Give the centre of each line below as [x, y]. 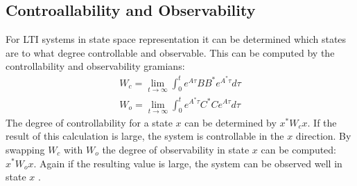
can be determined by [230, 122]
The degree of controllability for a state [89, 122]
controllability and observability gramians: [95, 66]
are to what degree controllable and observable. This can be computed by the [170, 52]
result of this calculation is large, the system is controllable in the [145, 136]
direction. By [323, 136]
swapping [25, 149]
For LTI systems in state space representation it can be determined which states [176, 39]
